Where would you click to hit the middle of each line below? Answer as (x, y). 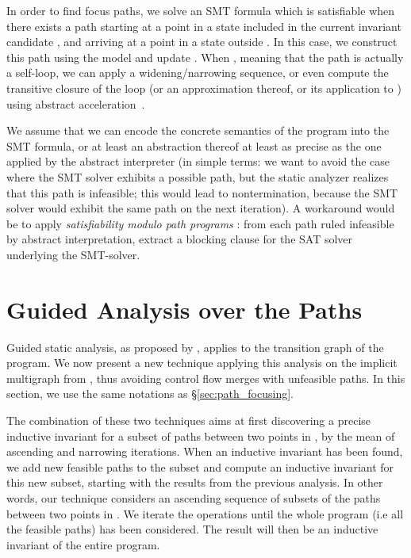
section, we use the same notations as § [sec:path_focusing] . (150, 394)
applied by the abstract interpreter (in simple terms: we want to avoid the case (198, 161)
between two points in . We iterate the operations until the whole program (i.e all (205, 513)
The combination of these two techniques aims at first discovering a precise (189, 420)
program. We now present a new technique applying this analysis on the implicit (202, 363)
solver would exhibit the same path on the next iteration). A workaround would (201, 208)
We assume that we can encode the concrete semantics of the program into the (198, 130)
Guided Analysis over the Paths (184, 309)
